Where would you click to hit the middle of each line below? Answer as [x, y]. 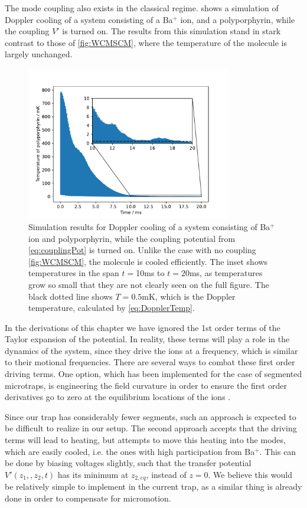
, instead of [166, 474]
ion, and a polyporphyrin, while [238, 19]
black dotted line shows [71, 296]
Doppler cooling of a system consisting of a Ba [89, 19]
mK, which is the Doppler [189, 296]
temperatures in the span [74, 273]
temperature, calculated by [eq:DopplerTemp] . [112, 308]
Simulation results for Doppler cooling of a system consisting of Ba [149, 226]
